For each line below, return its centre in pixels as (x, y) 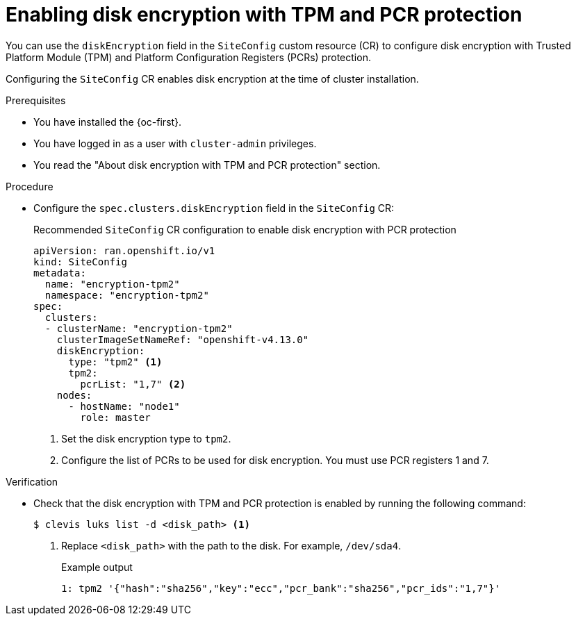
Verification (32, 481)
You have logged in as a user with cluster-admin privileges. (175, 143)
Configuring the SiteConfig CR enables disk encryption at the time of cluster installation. (212, 78)
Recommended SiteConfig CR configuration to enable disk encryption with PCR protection (245, 229)
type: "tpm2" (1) (115, 362)
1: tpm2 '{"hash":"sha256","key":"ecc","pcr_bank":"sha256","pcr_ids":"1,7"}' (281, 588)
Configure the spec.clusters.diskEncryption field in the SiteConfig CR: (214, 208)
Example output (97, 567)
